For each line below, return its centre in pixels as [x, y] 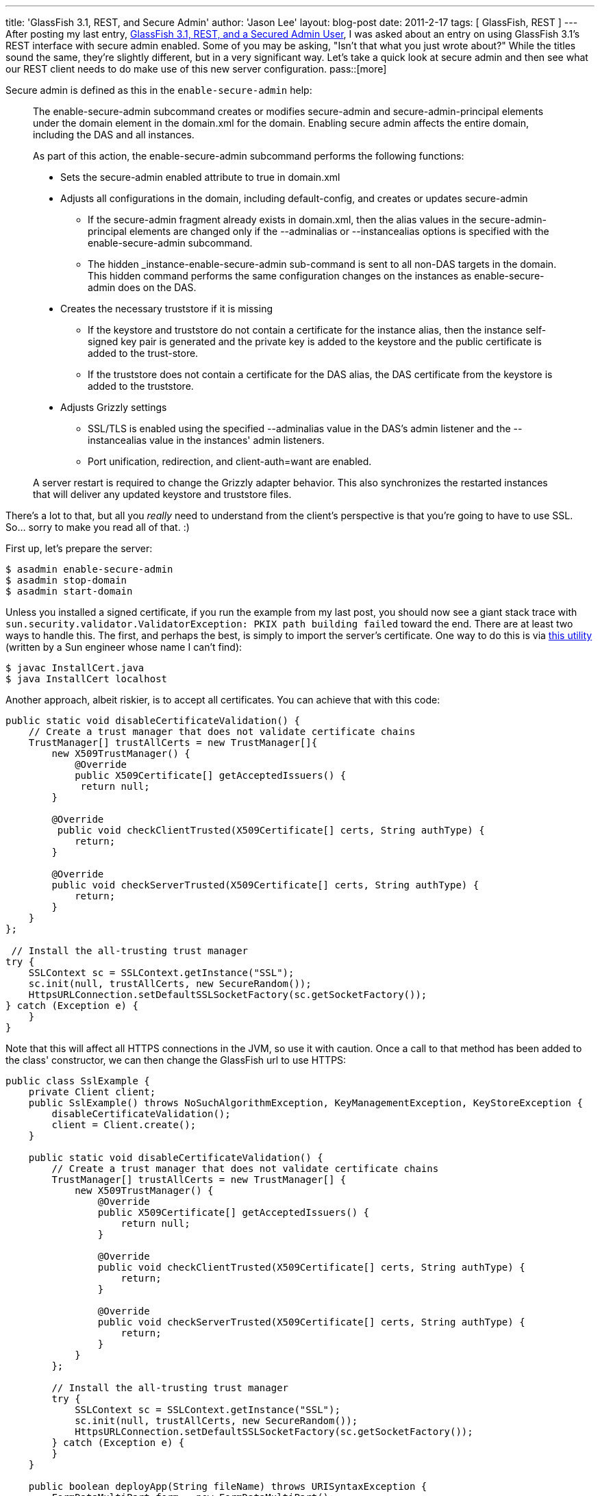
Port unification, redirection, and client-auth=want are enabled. [230, 461]
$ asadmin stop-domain [66, 580]
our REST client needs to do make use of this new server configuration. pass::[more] [196, 69]
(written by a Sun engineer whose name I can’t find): [124, 647]
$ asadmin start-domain [69, 591]
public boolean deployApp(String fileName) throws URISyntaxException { [228, 1486]
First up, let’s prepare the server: [79, 548]
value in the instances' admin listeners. [237, 440]
